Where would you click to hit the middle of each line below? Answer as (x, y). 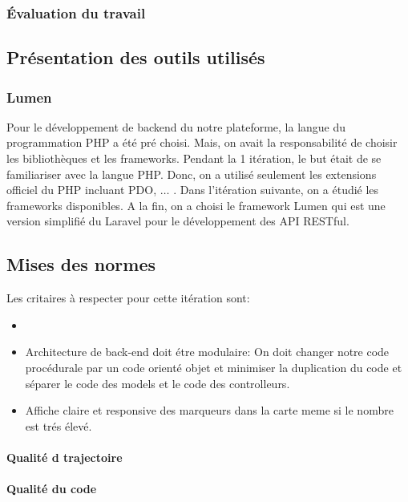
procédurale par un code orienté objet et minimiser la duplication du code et (214, 367)
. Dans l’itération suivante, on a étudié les (276, 190)
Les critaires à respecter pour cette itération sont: (128, 298)
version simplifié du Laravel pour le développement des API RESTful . (178, 221)
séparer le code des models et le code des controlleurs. (158, 383)
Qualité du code (52, 489)
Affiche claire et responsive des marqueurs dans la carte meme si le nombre (209, 410)
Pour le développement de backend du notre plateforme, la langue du (176, 126)
